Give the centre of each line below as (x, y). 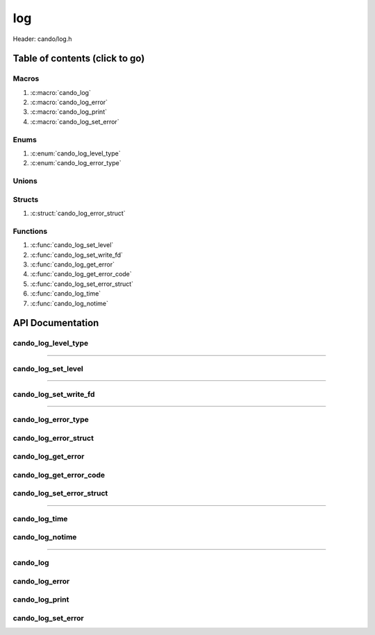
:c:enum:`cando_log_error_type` (76, 163)
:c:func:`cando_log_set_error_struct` (82, 284)
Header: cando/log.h (42, 39)
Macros (26, 78)
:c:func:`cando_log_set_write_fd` (76, 255)
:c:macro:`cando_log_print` (69, 112)
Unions (25, 181)
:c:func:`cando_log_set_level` (72, 245)
